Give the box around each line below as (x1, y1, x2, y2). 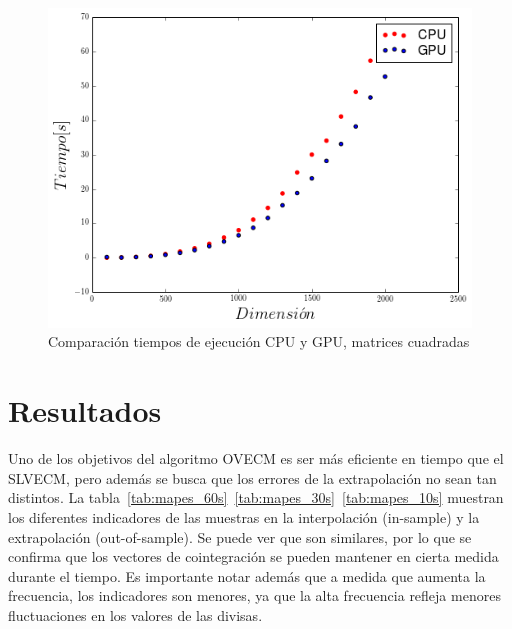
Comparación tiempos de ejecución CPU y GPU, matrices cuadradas (48, 331, 470, 352)
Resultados (8, 390, 162, 431)
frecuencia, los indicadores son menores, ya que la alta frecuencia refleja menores (8, 585, 501, 606)
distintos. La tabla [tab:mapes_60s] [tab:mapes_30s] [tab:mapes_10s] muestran (8, 487, 504, 508)
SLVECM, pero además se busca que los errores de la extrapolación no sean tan (8, 467, 497, 488)
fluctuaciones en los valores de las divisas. (8, 604, 263, 625)
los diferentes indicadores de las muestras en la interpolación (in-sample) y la (8, 506, 480, 527)
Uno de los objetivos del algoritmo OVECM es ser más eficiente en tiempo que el (8, 448, 504, 469)
